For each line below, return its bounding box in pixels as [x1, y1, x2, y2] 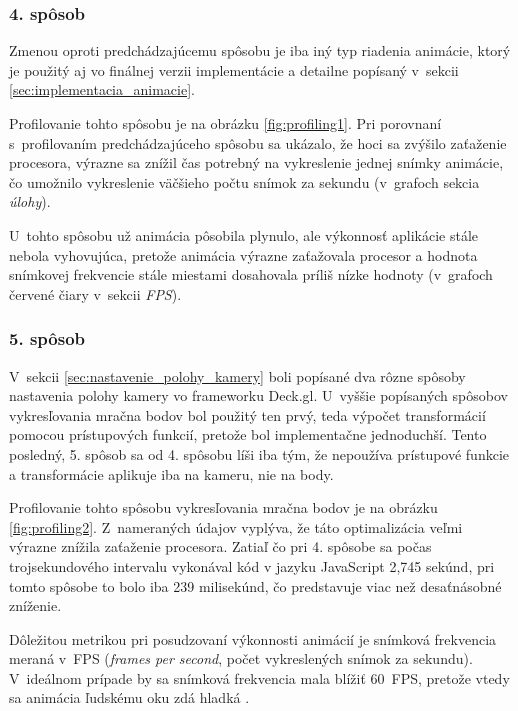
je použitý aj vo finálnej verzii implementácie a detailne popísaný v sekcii [9, 59, 459, 80]
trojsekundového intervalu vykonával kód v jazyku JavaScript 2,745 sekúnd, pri [9, 555, 495, 576]
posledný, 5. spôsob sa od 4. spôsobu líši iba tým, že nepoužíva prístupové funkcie [9, 443, 510, 464]
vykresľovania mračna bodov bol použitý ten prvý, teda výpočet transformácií [9, 404, 486, 425]
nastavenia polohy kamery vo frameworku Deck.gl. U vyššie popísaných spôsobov [9, 385, 508, 406]
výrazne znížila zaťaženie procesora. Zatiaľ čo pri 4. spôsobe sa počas [9, 536, 432, 557]
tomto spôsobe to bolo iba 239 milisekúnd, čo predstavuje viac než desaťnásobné [9, 575, 502, 596]
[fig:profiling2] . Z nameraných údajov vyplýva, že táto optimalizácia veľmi [9, 516, 463, 537]
